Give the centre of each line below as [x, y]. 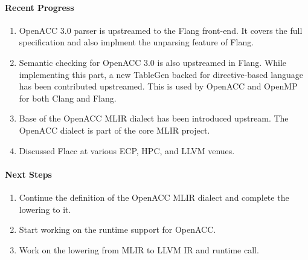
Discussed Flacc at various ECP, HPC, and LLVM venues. [127, 150]
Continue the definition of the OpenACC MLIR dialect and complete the [154, 197]
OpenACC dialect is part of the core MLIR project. [114, 130]
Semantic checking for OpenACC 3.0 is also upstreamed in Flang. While [153, 62]
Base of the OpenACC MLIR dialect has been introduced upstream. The [154, 118]
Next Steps [28, 174]
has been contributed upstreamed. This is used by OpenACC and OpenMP [158, 86]
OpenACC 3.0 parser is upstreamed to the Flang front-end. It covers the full [161, 30]
